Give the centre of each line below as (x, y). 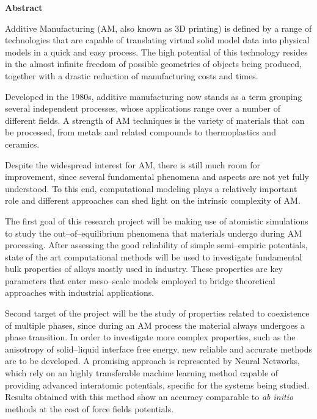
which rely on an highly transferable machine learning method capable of (142, 373)
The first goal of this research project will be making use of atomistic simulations (157, 220)
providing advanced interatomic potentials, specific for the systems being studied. (157, 385)
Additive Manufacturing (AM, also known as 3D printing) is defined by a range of (158, 28)
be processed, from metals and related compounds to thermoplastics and (140, 132)
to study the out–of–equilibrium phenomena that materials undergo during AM (154, 233)
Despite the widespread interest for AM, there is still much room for (133, 164)
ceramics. (22, 144)
